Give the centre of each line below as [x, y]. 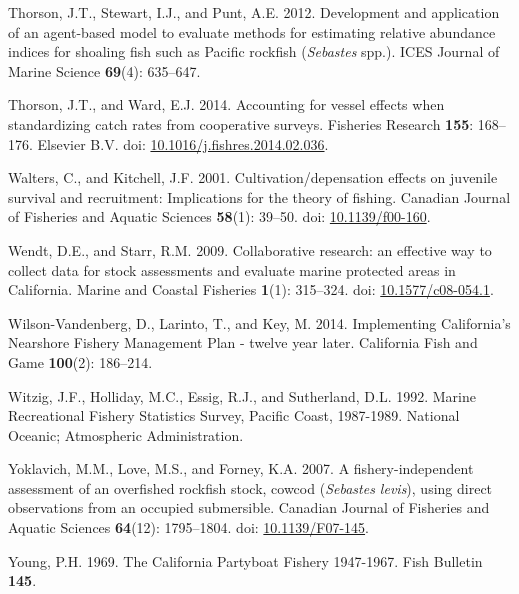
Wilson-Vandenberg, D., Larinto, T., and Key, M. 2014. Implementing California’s [259, 322]
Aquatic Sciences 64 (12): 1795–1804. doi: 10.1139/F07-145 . [188, 527]
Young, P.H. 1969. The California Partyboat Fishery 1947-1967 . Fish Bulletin [245, 560]
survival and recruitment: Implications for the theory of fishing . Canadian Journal [259, 196]
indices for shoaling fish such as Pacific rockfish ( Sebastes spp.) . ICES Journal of [254, 51]
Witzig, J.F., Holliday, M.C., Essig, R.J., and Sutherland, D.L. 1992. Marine [242, 395]
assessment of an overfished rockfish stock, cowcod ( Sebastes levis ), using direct [250, 487]
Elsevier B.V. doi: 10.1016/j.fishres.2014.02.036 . [183, 143]
